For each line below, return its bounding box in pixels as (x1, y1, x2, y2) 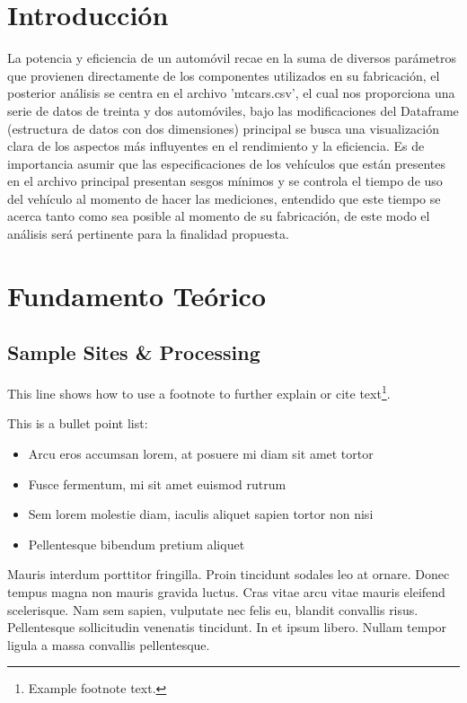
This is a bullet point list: (7, 414, 148, 433)
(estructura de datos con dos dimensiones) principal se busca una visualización (7, 119, 440, 137)
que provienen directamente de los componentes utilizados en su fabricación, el (7, 66, 440, 84)
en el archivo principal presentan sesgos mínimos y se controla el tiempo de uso (7, 171, 443, 190)
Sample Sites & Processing (7, 338, 260, 366)
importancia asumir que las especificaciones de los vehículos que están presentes (7, 154, 446, 172)
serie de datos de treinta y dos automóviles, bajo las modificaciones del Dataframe (7, 101, 459, 119)
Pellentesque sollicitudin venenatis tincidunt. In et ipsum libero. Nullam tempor (7, 618, 447, 637)
